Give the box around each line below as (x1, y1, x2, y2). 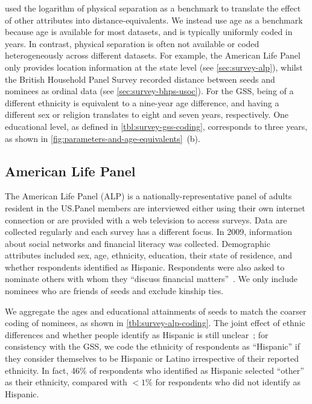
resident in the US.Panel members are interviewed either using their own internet (5, 201, 305, 214)
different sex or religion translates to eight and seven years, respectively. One (5, 108, 289, 121)
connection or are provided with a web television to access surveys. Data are (5, 213, 287, 226)
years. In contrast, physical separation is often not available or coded (5, 37, 259, 50)
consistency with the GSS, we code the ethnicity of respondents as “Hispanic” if (5, 340, 301, 353)
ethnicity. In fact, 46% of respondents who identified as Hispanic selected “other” (5, 364, 304, 376)
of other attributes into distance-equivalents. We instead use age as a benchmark (5, 13, 303, 26)
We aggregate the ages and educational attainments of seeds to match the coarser (5, 304, 307, 317)
